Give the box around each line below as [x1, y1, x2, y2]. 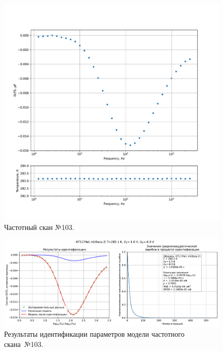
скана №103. [4, 338, 44, 349]
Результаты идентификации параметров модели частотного [4, 329, 184, 339]
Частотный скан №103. [4, 221, 75, 232]
